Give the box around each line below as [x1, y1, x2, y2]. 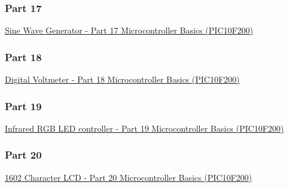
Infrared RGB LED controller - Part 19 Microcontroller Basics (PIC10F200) [5, 122, 284, 134]
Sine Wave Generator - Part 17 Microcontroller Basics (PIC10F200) [5, 24, 254, 37]
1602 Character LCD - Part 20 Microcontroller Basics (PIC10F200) [5, 171, 252, 183]
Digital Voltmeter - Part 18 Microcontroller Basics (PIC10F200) [5, 73, 240, 86]
